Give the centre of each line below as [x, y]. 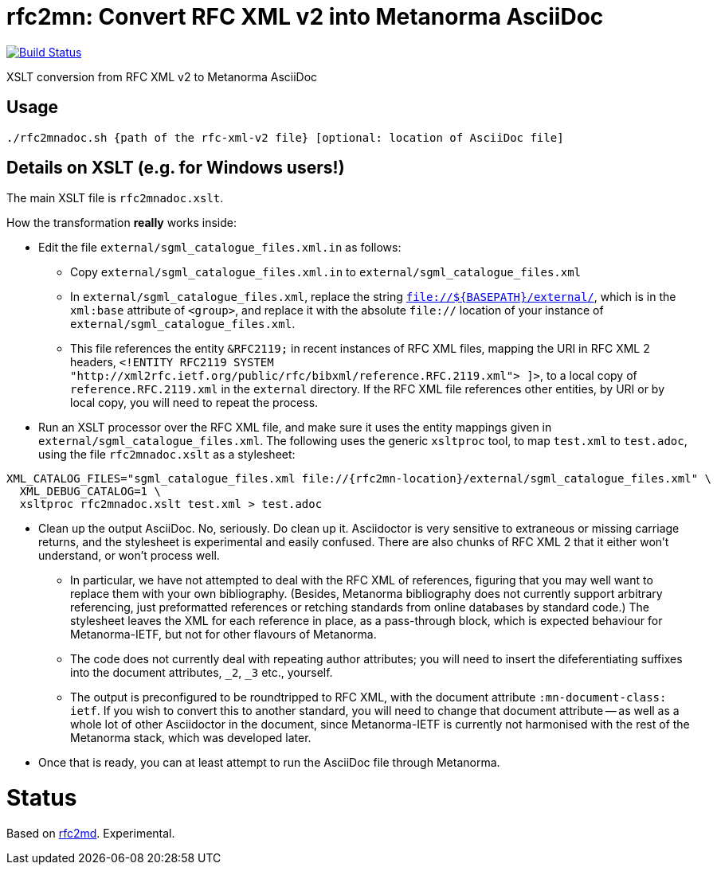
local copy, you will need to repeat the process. [194, 403]
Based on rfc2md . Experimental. [91, 833]
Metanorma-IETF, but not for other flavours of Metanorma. [223, 635]
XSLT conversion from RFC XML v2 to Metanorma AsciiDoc [162, 76]
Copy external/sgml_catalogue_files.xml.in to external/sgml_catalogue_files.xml [326, 272]
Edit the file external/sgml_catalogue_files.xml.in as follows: [220, 248]
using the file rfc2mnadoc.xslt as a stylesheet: [167, 455]
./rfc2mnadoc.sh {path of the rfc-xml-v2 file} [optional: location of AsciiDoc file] [285, 137]
